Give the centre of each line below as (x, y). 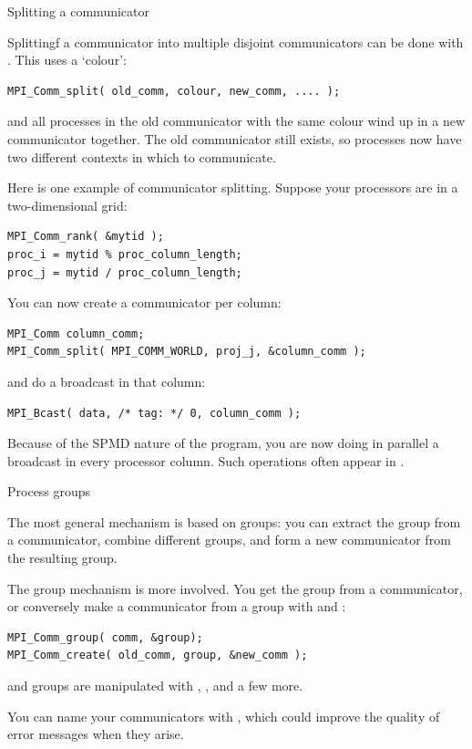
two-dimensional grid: (67, 205)
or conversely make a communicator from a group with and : (177, 606)
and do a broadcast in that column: (107, 381)
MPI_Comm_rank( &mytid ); (86, 237)
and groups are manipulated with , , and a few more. (155, 686)
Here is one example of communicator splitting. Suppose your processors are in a (233, 187)
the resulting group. (62, 558)
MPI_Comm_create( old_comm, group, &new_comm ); (158, 655)
